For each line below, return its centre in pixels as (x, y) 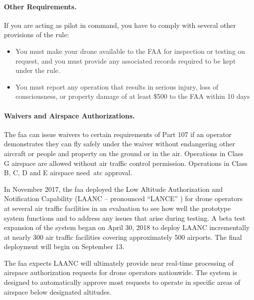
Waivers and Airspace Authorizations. (69, 115)
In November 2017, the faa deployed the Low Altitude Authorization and (114, 189)
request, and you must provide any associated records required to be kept (126, 60)
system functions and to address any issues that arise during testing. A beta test (125, 218)
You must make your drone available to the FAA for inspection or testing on (130, 51)
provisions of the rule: (36, 35)
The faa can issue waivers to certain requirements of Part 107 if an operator (118, 134)
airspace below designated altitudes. (58, 291)
